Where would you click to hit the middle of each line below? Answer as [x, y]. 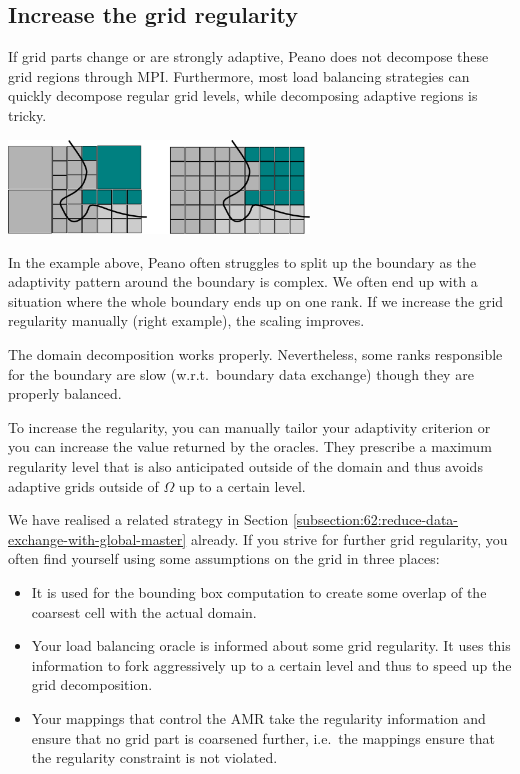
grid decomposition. [92, 684]
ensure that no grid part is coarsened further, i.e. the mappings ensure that [263, 737]
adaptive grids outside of [83, 485]
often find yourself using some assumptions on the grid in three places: [224, 558]
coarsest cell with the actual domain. [144, 611]
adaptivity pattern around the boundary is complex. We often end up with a [243, 281]
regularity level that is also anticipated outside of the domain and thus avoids [245, 466]
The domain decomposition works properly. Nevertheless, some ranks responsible [255, 354]
